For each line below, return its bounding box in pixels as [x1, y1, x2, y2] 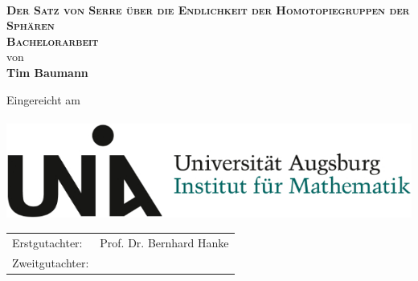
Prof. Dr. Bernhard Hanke [100, 234, 229, 250]
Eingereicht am [6, 91, 81, 108]
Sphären [6, 17, 55, 34]
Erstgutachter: [12, 234, 83, 250]
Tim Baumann [6, 63, 88, 80]
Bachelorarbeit [6, 32, 99, 49]
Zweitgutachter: [12, 254, 89, 271]
